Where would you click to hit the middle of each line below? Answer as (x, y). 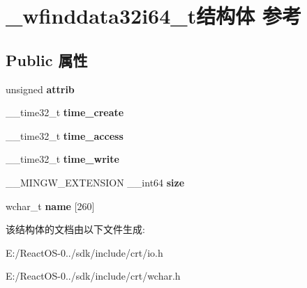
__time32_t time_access (65, 135)
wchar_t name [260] (50, 206)
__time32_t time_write (62, 159)
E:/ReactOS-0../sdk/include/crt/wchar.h (93, 276)
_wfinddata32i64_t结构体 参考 (153, 16)
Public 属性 (47, 59)
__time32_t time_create (65, 112)
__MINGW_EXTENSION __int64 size (95, 182)
